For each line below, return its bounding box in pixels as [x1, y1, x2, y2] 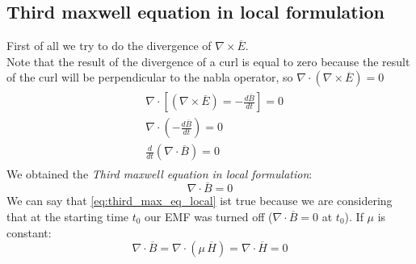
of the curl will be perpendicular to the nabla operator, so [6, 69, 293, 86]
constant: [6, 224, 52, 241]
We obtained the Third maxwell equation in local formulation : [6, 165, 313, 182]
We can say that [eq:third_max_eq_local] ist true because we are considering [6, 192, 393, 209]
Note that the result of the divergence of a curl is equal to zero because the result [6, 52, 410, 69]
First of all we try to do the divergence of [6, 37, 212, 54]
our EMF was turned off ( [145, 207, 273, 224]
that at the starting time [6, 207, 129, 224]
